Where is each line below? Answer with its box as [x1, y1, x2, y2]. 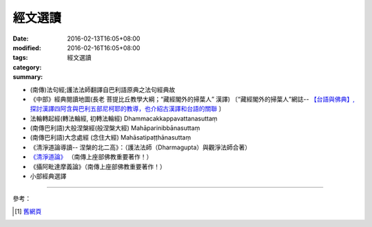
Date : [12, 34, 29, 43]
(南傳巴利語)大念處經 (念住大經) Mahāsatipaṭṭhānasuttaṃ [30, 133, 192, 142]
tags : [12, 54, 28, 62]
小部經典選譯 [30, 172, 67, 180]
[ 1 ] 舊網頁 [14, 207, 42, 215]
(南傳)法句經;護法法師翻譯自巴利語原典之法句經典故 [30, 85, 176, 94]
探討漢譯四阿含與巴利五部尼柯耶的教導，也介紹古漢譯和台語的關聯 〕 [30, 105, 225, 113]
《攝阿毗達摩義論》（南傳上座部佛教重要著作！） [30, 162, 166, 171]
